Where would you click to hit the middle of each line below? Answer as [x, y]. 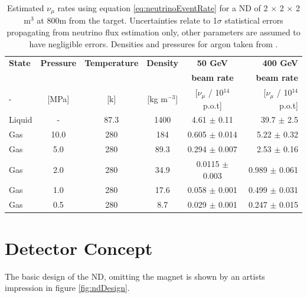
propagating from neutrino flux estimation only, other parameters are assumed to [153, 32]
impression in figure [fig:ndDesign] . [67, 288]
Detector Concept [79, 248]
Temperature [112, 63]
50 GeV [213, 63]
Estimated [26, 8]
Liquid [21, 119]
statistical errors [254, 20]
